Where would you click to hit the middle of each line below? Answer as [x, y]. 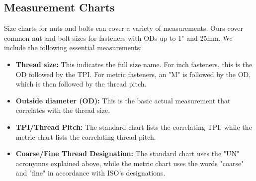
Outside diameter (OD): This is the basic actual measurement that [123, 100]
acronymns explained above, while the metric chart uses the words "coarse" [130, 163]
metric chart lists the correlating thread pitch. [86, 136]
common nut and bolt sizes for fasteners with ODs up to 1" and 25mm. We [118, 38]
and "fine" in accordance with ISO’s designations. [90, 173]
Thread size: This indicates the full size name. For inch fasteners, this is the [134, 64]
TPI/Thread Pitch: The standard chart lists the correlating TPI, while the [134, 127]
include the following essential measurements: [73, 47]
